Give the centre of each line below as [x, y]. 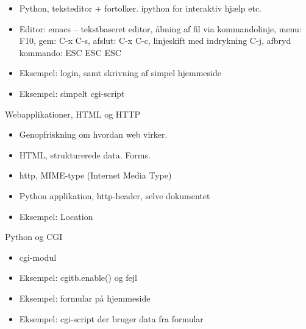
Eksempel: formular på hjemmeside [85, 298]
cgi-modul [38, 257]
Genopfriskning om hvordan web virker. [93, 134]
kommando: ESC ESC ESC [70, 52]
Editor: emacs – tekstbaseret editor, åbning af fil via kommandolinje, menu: [160, 28]
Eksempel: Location [56, 216]
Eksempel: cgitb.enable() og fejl [78, 278]
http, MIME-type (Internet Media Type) [95, 175]
